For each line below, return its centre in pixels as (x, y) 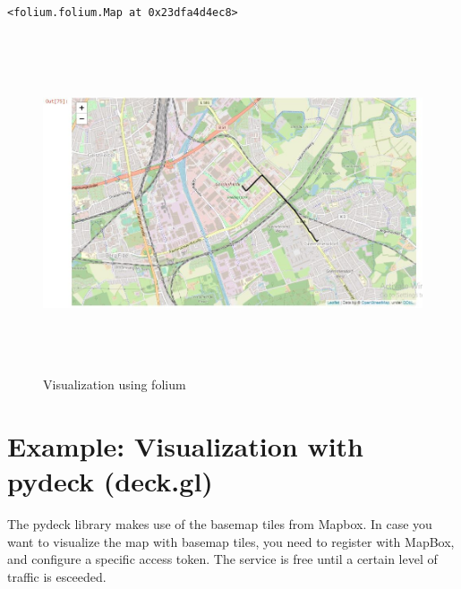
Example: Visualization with (185, 445)
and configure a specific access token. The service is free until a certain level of (222, 559)
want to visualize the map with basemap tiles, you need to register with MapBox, (231, 541)
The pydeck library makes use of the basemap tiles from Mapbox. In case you (220, 524)
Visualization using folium (115, 384)
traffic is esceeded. (57, 576)
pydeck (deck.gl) (110, 481)
